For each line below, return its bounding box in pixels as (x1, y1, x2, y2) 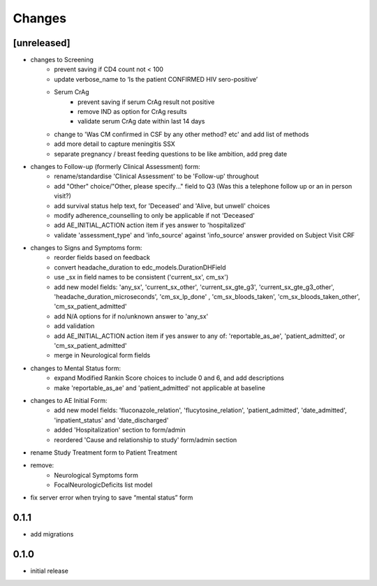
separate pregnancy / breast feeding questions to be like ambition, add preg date (54, 149, 288, 158)
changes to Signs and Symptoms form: (30, 244, 142, 252)
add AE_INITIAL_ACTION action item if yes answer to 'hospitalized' (54, 221, 246, 230)
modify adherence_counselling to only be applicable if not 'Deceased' (54, 211, 255, 219)
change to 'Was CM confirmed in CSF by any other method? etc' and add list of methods (54, 130, 309, 138)
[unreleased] (13, 37, 71, 49)
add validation (54, 322, 95, 330)
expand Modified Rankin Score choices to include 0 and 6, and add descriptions (54, 374, 284, 382)
